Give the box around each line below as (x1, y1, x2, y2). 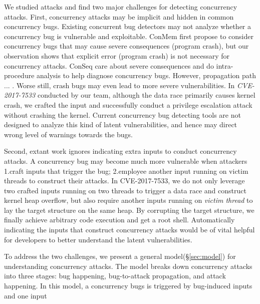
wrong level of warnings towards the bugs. (4, 129, 133, 139)
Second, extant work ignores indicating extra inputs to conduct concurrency (4, 146, 237, 156)
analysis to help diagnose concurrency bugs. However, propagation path (37, 70, 256, 81)
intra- (216, 60, 233, 71)
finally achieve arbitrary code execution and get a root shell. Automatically (4, 214, 235, 225)
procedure (4, 70, 35, 81)
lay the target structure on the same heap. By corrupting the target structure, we (4, 204, 254, 215)
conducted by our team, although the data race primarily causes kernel (37, 90, 255, 100)
